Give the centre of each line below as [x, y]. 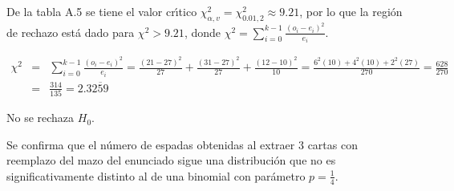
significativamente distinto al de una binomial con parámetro [156, 175]
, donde [202, 32]
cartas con [332, 144]
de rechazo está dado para [71, 32]
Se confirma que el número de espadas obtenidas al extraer [151, 144]
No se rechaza [41, 118]
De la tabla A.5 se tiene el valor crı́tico [102, 11]
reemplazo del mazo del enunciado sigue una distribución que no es [171, 160]
